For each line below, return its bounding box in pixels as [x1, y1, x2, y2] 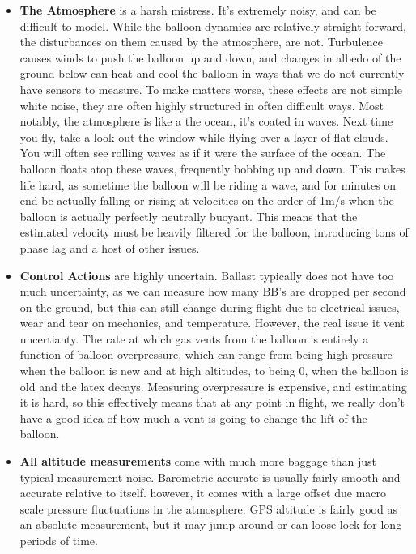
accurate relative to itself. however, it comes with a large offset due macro [19, 484, 387, 501]
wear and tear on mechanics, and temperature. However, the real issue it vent [19, 314, 405, 331]
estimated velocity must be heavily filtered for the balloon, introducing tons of [19, 224, 409, 241]
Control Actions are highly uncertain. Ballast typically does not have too [19, 266, 394, 283]
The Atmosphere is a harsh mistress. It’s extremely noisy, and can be [19, 2, 376, 18]
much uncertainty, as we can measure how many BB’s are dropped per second [19, 283, 406, 300]
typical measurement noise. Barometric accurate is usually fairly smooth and [19, 468, 401, 485]
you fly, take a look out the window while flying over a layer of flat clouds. [19, 128, 388, 145]
